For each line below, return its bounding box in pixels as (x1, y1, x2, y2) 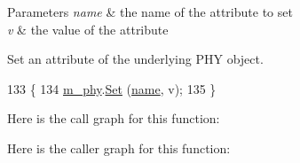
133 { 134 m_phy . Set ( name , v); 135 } (7, 79, 217, 97)
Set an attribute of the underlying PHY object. (7, 50, 264, 68)
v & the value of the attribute (7, 19, 169, 38)
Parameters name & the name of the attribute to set (7, 3, 293, 20)
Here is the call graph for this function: (7, 109, 220, 128)
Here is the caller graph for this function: (7, 138, 231, 157)
